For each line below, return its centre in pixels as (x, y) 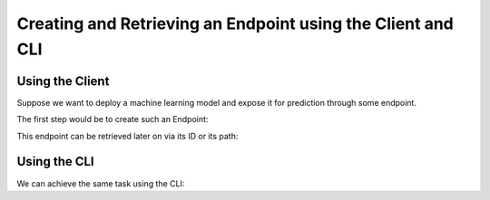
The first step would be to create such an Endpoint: (113, 119)
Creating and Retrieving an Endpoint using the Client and (235, 24)
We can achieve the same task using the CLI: (101, 183)
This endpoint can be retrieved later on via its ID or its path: (127, 136)
